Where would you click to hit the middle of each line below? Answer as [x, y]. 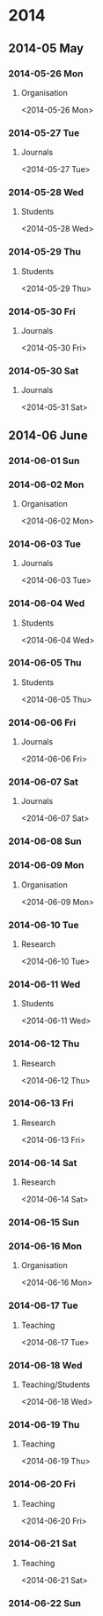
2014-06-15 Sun [44, 1223]
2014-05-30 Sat [44, 371]
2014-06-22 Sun [44, 1603]
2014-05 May [46, 48]
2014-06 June [48, 435]
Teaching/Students [55, 1384]
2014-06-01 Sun [44, 461]
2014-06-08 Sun [45, 841]
